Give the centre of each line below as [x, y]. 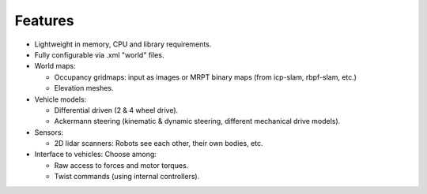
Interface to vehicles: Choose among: [96, 155]
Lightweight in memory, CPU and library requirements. [123, 44]
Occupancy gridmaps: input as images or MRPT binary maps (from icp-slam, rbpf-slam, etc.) [206, 77]
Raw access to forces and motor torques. [121, 165]
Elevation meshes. [84, 88]
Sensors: [49, 132]
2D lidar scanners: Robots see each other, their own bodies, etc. [159, 144]
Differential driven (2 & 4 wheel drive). [116, 110]
